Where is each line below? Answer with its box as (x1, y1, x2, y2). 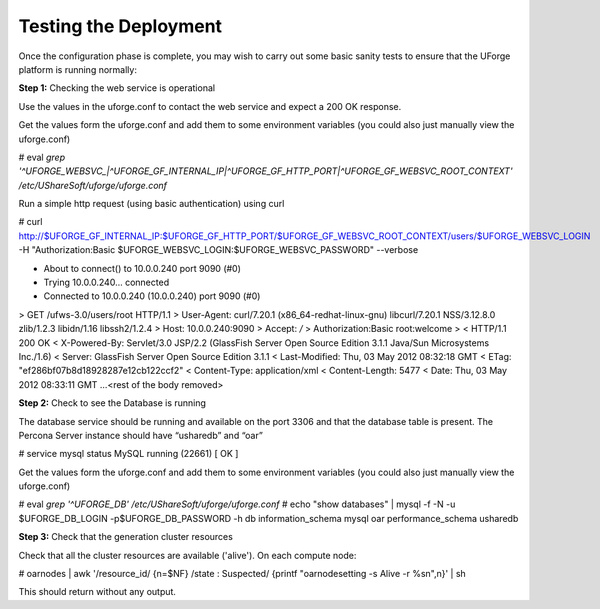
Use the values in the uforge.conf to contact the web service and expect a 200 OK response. (18, 100, 402, 112)
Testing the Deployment (18, 15, 223, 37)
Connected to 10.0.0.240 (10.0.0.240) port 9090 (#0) (43, 290, 261, 302)
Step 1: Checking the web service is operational (18, 82, 215, 94)
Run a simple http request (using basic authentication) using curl (18, 198, 285, 210)
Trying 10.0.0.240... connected (43, 276, 170, 289)
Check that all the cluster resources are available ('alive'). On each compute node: (18, 549, 357, 561)
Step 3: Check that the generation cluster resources (18, 531, 234, 543)
